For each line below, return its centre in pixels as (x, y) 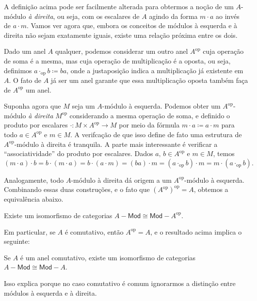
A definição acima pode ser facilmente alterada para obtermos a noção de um (119, 6)
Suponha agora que (32, 106)
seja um (83, 106)
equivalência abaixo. (34, 199)
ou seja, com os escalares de (98, 16)
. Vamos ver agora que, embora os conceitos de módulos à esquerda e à (132, 25)
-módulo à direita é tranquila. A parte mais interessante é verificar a (116, 144)
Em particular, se (30, 231)
